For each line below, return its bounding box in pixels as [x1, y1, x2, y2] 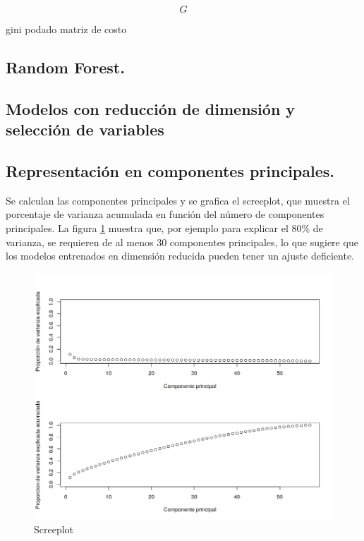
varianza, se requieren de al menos [6, 234, 154, 249]
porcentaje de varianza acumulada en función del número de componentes [6, 207, 324, 221]
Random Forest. [6, 56, 125, 78]
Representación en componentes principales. [6, 159, 335, 181]
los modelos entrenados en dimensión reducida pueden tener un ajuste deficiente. [6, 248, 355, 263]
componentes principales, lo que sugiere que [169, 234, 358, 249]
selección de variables [6, 118, 164, 140]
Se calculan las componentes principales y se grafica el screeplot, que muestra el [6, 193, 350, 207]
